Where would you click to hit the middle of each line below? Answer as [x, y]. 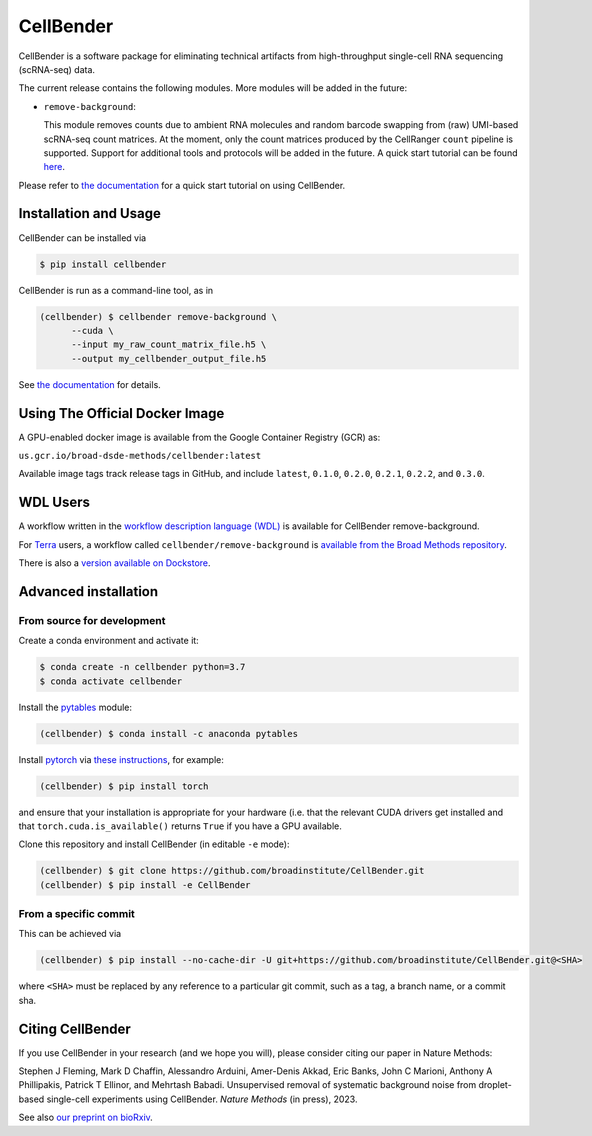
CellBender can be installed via [82, 237]
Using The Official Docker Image [121, 413]
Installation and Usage [90, 213]
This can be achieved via [70, 934]
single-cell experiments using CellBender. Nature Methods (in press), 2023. [202, 1099]
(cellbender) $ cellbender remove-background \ [158, 316]
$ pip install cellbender [103, 264]
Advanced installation [88, 591]
